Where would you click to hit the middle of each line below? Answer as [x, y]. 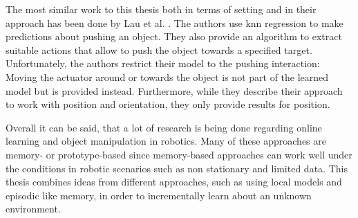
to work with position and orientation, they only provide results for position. [168, 104]
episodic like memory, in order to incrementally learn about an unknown [159, 195]
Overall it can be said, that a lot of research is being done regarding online [164, 127]
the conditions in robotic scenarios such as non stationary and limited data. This [177, 168]
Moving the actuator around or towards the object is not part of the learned [167, 76]
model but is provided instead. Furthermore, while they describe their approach [174, 90]
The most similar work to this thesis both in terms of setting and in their [161, 9]
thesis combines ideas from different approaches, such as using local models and [174, 182]
